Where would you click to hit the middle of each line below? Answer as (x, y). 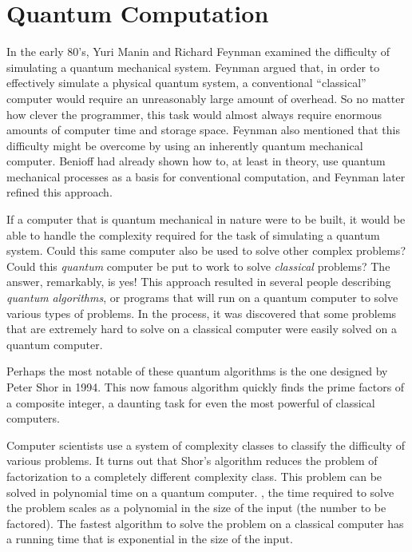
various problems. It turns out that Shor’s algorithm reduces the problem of (192, 461)
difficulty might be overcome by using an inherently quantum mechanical (185, 145)
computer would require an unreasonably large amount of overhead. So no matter (206, 98)
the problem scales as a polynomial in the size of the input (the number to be (196, 508)
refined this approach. (59, 192)
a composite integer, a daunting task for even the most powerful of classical (191, 402)
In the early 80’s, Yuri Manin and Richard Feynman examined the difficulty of (198, 52)
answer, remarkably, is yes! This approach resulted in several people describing (199, 282)
